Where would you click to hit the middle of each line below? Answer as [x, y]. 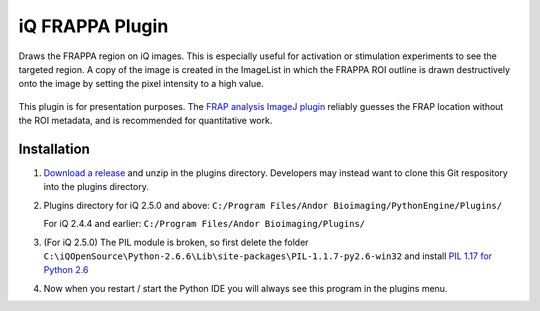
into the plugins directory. [96, 187]
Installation [54, 148]
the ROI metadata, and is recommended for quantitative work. [145, 121]
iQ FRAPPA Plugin [93, 26]
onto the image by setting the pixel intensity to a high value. [141, 84]
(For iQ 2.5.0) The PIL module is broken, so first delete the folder [176, 242]
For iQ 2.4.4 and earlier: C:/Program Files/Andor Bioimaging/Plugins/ [204, 224]
